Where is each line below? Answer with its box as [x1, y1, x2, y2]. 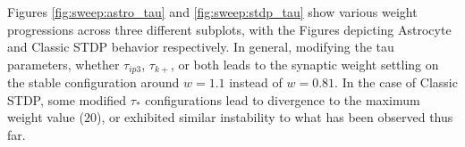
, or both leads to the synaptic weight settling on [170, 54, 439, 73]
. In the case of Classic [334, 73, 458, 92]
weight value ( [7, 108, 84, 127]
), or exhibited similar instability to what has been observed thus [96, 108, 453, 127]
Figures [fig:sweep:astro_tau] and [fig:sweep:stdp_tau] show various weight [7, 3, 418, 20]
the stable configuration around [7, 73, 180, 92]
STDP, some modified [7, 90, 127, 109]
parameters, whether [7, 54, 120, 73]
